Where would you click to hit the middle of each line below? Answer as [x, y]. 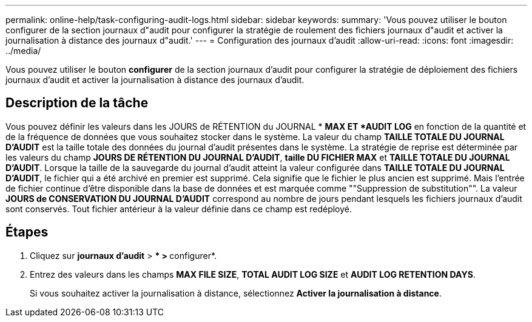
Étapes [27, 232]
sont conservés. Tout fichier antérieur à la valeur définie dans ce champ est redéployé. [179, 209]
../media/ [23, 51]
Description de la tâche [77, 103]
